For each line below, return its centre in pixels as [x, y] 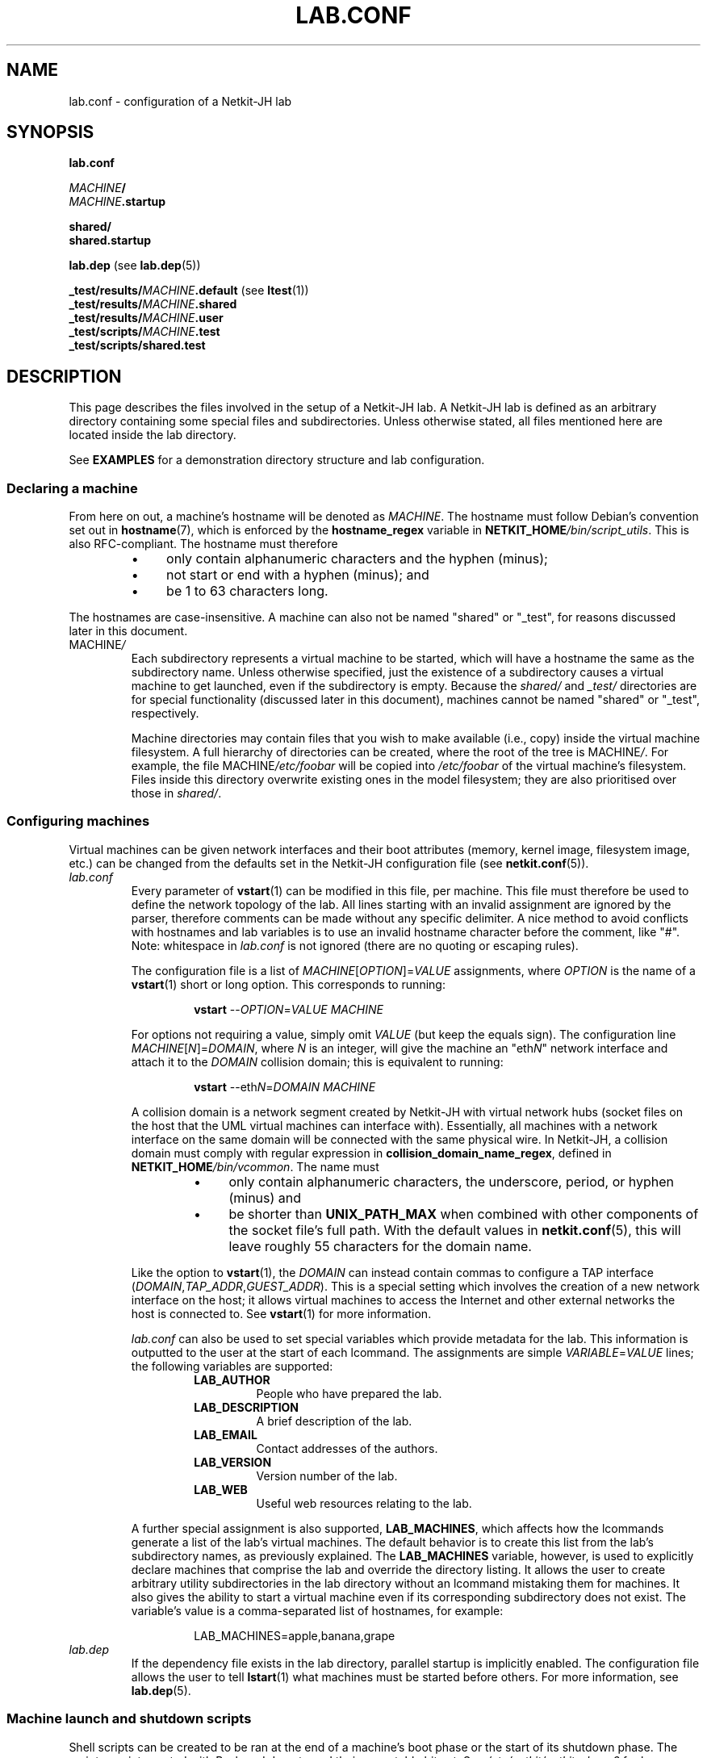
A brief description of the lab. [334, 1421]
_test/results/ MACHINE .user [146, 318]
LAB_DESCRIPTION [247, 1407]
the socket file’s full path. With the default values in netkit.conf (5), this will [455, 1230]
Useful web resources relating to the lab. [364, 1503]
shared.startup [110, 241]
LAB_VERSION [233, 1462]
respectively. [165, 714]
